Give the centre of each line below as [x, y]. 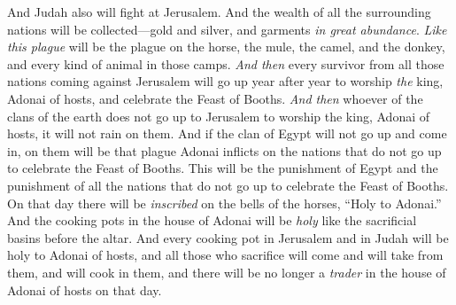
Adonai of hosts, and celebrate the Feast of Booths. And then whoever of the [215, 98]
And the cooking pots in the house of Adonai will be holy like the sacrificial [212, 220]
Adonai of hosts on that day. [85, 289]
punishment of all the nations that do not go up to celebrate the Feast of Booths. [228, 185]
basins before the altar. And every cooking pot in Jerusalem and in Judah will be [228, 237]
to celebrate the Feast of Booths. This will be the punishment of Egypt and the [223, 168]
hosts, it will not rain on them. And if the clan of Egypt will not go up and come [227, 133]
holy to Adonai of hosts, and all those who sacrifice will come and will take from [225, 255]
